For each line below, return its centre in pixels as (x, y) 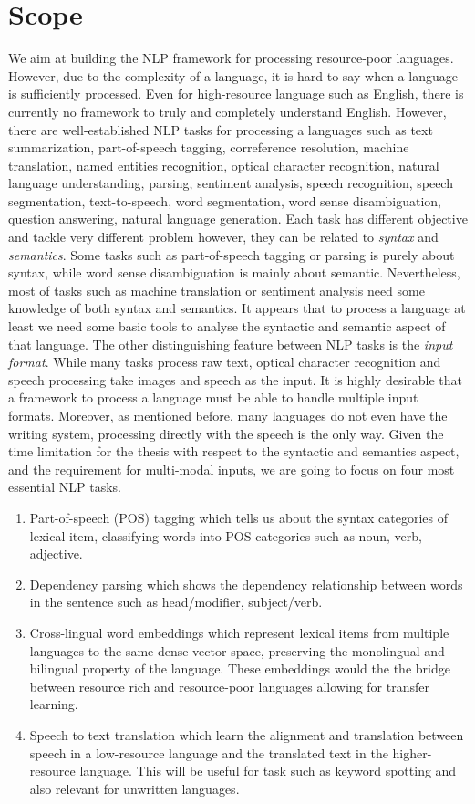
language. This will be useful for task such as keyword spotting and (268, 771)
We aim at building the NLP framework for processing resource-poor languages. (231, 58)
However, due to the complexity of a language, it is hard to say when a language (233, 75)
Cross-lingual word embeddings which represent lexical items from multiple (239, 632)
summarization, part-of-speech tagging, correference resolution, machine (209, 147)
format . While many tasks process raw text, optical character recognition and (225, 362)
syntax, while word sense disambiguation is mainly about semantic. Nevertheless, (234, 272)
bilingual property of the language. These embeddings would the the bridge (240, 668)
